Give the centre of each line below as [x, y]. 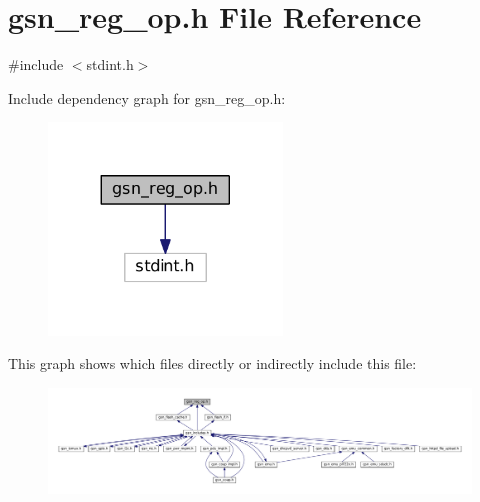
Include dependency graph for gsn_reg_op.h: [147, 97]
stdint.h [110, 64]
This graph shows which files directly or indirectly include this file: [212, 363]
